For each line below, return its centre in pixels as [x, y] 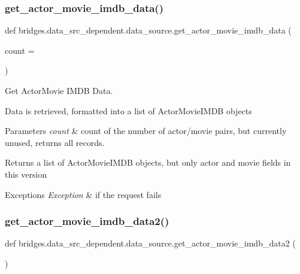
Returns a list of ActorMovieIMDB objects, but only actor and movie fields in [148, 162]
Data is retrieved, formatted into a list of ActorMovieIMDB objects [128, 110]
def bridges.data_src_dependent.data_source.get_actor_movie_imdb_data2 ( [150, 243]
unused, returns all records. [55, 142]
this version [26, 174]
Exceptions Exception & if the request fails [83, 194]
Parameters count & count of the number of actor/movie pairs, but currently [146, 131]
